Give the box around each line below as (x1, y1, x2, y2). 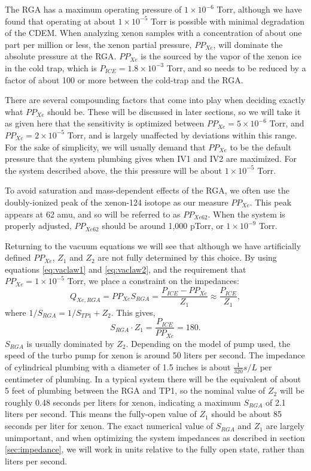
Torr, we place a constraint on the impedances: (67, 274, 239, 287)
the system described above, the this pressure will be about (5, 164, 222, 176)
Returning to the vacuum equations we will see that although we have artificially (5, 239, 301, 252)
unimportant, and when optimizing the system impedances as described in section (5, 431, 305, 443)
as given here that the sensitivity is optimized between (5, 117, 205, 129)
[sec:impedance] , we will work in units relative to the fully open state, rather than (5, 443, 304, 455)
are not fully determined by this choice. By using (97, 251, 277, 264)
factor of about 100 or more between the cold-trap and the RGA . (5, 73, 243, 86)
